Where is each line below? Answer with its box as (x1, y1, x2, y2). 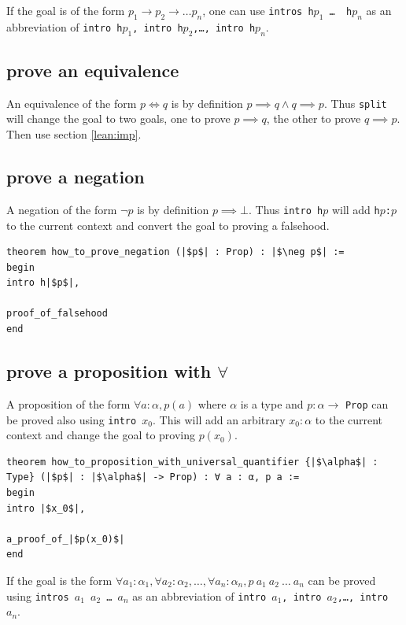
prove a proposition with (6, 359, 212, 383)
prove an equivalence (6, 57, 179, 82)
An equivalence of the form (6, 94, 137, 111)
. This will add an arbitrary (152, 411, 286, 427)
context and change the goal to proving (6, 427, 195, 443)
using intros (6, 587, 69, 604)
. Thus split (323, 94, 387, 111)
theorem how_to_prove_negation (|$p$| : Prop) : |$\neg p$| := (6, 246, 345, 258)
